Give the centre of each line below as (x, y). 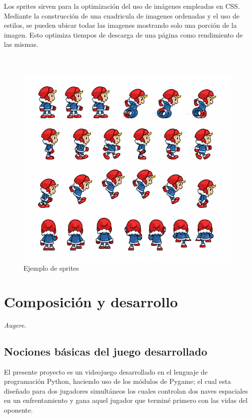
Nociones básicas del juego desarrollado (106, 351)
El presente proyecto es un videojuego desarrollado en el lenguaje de (106, 371)
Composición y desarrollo (91, 301)
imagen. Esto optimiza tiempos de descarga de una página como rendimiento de (123, 34)
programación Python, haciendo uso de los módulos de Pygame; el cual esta (117, 381)
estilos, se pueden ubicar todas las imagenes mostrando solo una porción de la (120, 25)
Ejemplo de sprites (51, 268)
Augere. (15, 325)
